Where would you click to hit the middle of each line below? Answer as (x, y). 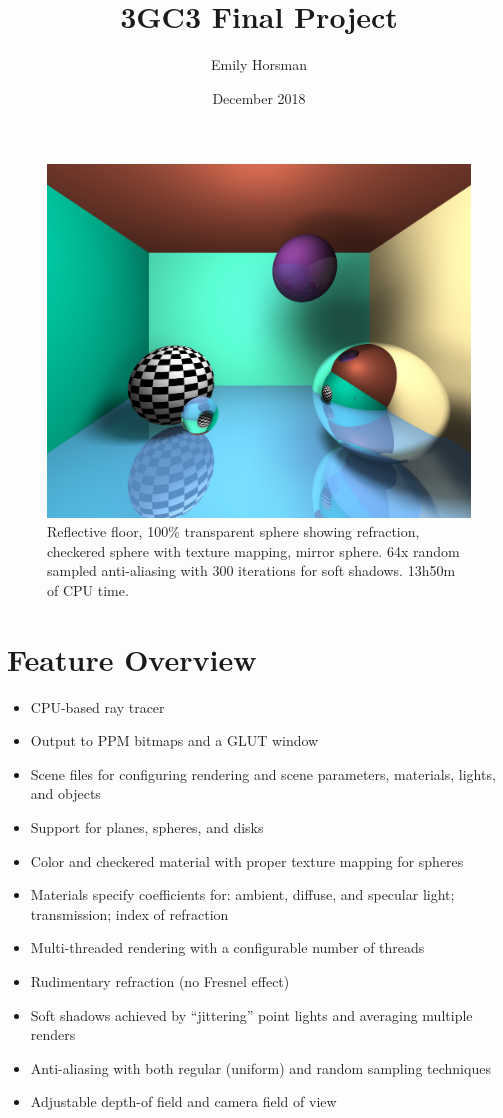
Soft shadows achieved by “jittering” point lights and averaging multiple (251, 1014)
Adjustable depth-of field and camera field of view (183, 1101)
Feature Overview (132, 658)
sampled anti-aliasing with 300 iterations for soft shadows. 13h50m (251, 570)
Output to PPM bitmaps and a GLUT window (174, 740)
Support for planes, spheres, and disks (147, 826)
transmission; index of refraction (129, 913)
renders (53, 1034)
